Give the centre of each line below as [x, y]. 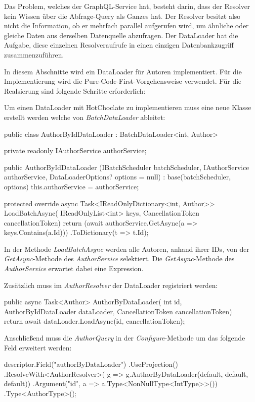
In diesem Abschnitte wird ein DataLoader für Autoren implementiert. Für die [123, 71]
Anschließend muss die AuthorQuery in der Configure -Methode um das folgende [125, 338]
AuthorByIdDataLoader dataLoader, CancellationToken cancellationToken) [118, 311]
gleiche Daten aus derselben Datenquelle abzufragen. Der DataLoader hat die [121, 35]
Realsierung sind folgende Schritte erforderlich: [75, 90]
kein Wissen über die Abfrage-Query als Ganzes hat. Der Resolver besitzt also [122, 16]
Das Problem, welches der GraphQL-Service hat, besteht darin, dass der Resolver [127, 6]
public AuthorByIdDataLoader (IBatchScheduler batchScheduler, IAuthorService [127, 167]
